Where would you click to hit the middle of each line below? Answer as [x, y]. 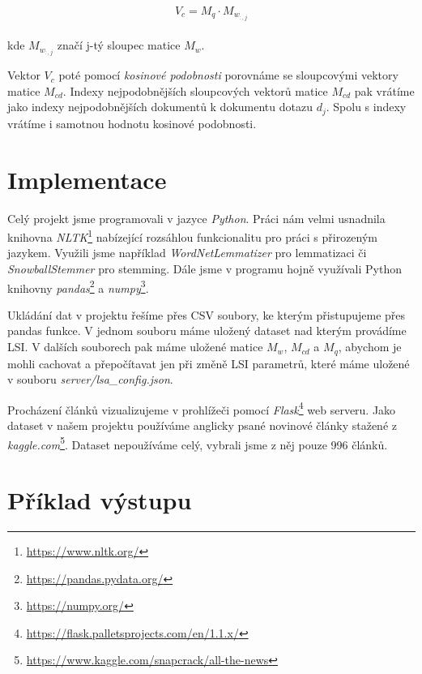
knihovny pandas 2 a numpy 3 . [78, 286]
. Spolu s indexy [366, 107]
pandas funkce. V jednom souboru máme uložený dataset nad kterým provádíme [207, 331]
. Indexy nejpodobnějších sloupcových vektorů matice [195, 90]
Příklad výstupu [100, 500]
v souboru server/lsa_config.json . [90, 379]
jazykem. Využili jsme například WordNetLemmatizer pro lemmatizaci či [187, 253]
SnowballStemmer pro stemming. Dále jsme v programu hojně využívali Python [205, 269]
